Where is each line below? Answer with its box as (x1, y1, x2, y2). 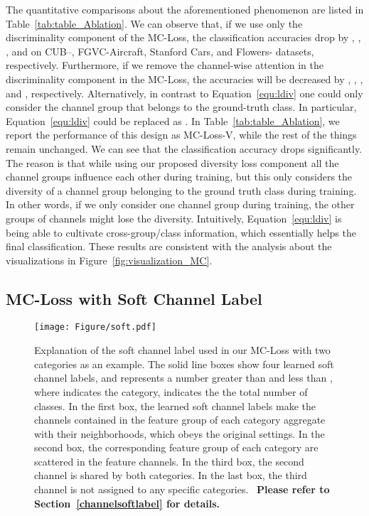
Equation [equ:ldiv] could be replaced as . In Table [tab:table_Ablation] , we (6, 113, 340, 128)
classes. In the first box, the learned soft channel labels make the (34, 398, 316, 413)
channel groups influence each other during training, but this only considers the (6, 169, 353, 184)
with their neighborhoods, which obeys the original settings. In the (34, 426, 325, 441)
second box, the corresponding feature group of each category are (34, 440, 319, 455)
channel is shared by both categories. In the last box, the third (34, 468, 307, 483)
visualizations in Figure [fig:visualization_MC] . (6, 252, 213, 267)
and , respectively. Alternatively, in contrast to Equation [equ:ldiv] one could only (6, 85, 363, 100)
